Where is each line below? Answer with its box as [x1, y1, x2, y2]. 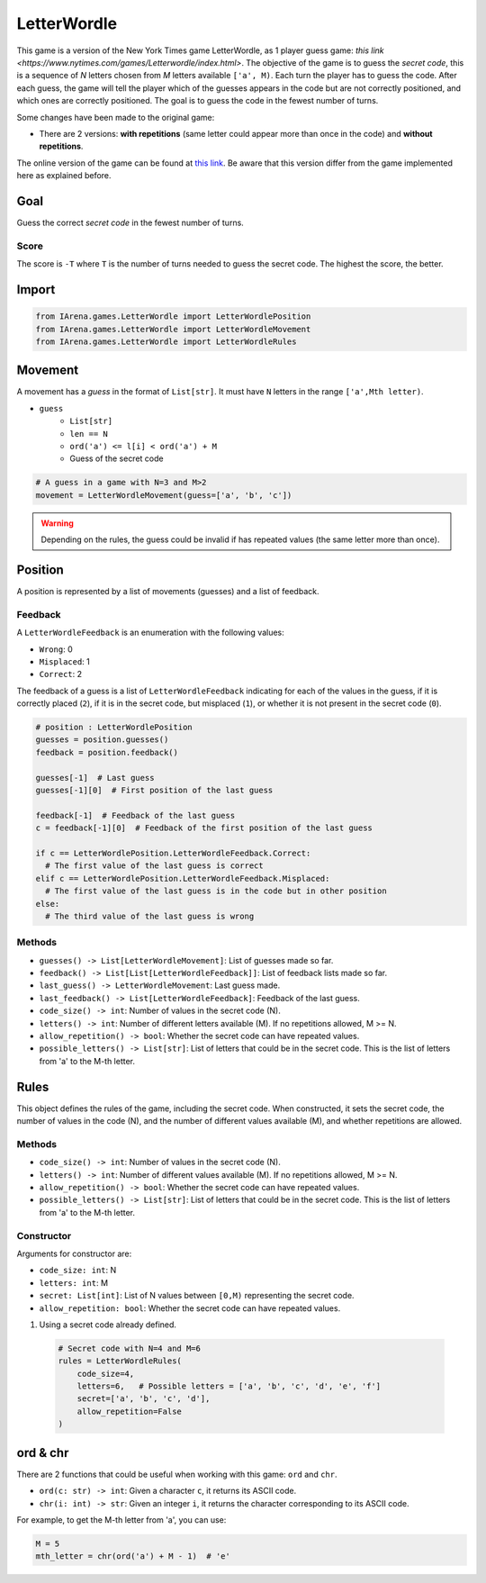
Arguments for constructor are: [16, 1248, 132, 1259]
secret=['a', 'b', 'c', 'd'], [76, 1394, 211, 1404]
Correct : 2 [39, 669, 83, 680]
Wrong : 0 [39, 644, 73, 655]
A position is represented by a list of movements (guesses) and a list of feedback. [16, 586, 319, 596]
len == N [69, 429, 108, 439]
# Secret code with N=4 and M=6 [58, 1343, 202, 1353]
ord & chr [16, 1445, 69, 1461]
